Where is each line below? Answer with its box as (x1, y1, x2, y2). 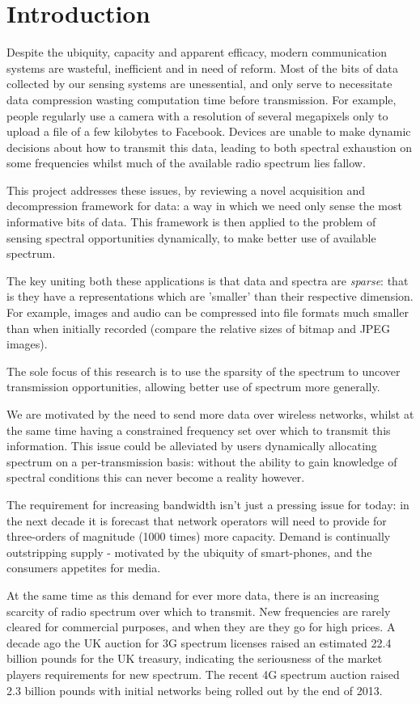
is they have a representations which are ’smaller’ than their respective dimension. (6, 288, 414, 305)
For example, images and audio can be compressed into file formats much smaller (6, 304, 409, 321)
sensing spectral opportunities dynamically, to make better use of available (6, 229, 376, 246)
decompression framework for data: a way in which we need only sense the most (6, 197, 402, 214)
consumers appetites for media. (6, 559, 161, 576)
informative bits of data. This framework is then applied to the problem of (6, 213, 376, 230)
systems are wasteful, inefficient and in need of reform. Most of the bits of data (6, 59, 398, 76)
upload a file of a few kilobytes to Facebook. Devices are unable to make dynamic (6, 123, 411, 140)
